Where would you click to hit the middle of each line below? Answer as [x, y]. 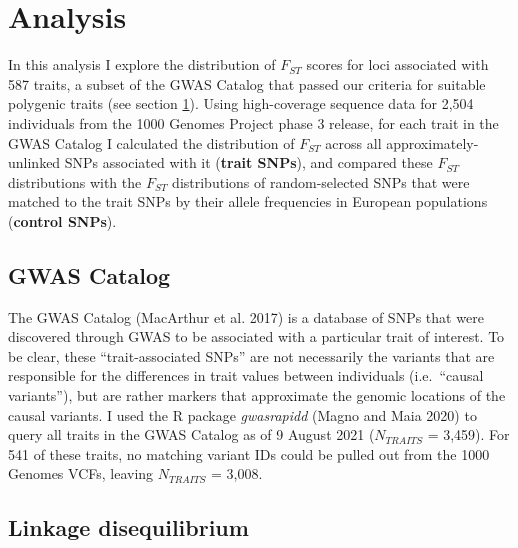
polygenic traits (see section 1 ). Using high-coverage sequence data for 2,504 [241, 103]
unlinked [34, 162]
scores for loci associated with [397, 64]
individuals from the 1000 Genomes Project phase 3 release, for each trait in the [253, 122]
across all [353, 142]
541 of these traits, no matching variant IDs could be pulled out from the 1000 [249, 453]
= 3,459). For [468, 434]
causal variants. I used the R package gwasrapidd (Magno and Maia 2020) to [242, 414]
